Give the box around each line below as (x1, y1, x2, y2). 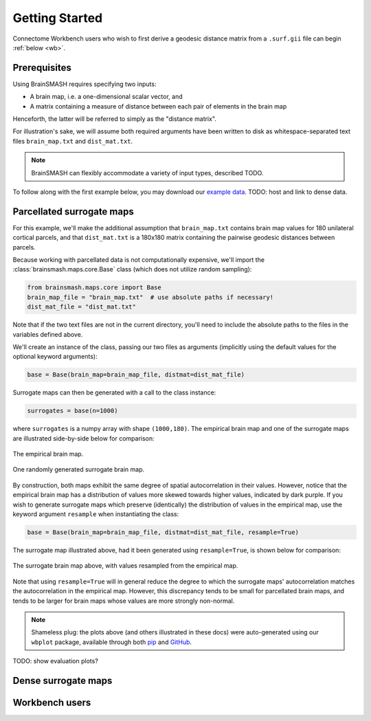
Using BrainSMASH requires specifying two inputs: (12, 80, 157, 88)
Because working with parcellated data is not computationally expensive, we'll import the (12, 256, 265, 264)
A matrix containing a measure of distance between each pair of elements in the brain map (30, 102, 287, 110)
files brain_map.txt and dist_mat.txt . (12, 137, 133, 145)
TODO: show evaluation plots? (12, 657, 99, 665)
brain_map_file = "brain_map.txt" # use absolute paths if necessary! (27, 293, 274, 301)
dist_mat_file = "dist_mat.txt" (27, 303, 137, 311)
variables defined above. (12, 330, 83, 338)
